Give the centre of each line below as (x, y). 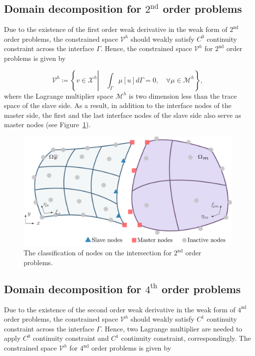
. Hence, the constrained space (146, 48)
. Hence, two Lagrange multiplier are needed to (171, 328)
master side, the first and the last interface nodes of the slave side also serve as (123, 115)
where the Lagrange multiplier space (59, 96)
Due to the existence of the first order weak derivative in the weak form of (116, 29)
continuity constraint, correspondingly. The (186, 338)
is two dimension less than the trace (183, 96)
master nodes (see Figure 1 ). (47, 124)
